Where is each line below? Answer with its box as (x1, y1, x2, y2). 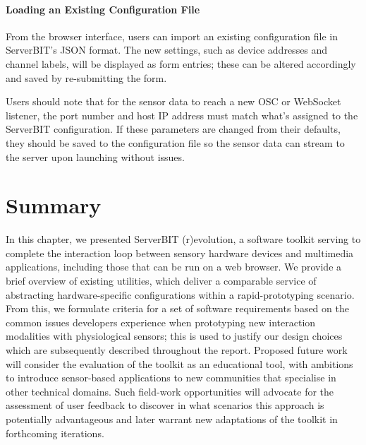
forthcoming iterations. (6, 425, 104, 440)
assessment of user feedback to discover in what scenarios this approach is (6, 398, 324, 413)
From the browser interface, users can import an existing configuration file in (6, 28, 338, 43)
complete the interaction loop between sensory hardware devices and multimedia (6, 245, 354, 260)
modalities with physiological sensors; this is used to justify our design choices (6, 328, 343, 343)
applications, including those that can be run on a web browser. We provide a (6, 259, 342, 274)
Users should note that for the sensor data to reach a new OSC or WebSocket (6, 94, 341, 109)
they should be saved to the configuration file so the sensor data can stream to (6, 135, 345, 150)
